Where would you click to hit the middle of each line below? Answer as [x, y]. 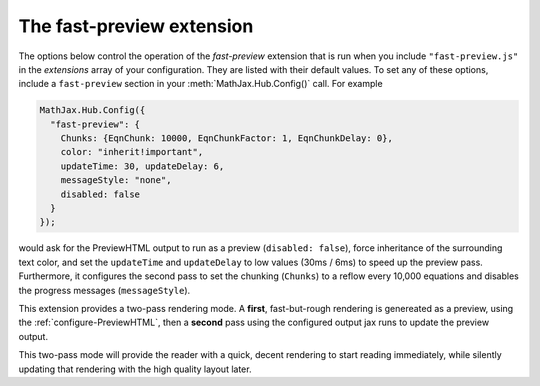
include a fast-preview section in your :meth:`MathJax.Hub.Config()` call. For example [201, 84]
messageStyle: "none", [116, 180]
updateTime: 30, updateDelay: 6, [142, 166]
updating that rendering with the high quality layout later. [135, 369]
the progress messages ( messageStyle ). [104, 290]
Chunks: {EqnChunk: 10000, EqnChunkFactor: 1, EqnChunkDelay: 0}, [227, 138]
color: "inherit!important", [132, 152]
